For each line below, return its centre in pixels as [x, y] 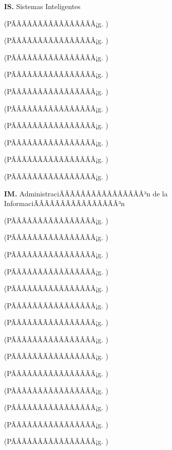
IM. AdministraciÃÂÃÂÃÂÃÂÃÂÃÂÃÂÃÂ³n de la [86, 193]
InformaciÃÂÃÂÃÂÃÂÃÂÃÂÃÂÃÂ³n [65, 203]
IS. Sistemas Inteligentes [42, 6]
